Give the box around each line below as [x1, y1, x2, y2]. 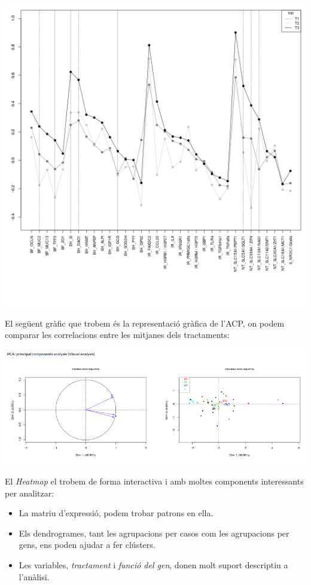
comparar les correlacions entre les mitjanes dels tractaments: [5, 328, 230, 341]
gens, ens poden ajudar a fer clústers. [19, 538, 155, 551]
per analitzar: [5, 486, 54, 499]
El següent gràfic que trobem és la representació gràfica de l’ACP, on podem [5, 316, 285, 329]
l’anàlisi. [19, 570, 50, 583]
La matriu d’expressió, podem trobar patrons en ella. [19, 507, 214, 519]
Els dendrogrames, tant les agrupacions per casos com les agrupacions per [19, 526, 289, 539]
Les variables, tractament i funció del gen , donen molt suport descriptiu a [19, 559, 288, 571]
